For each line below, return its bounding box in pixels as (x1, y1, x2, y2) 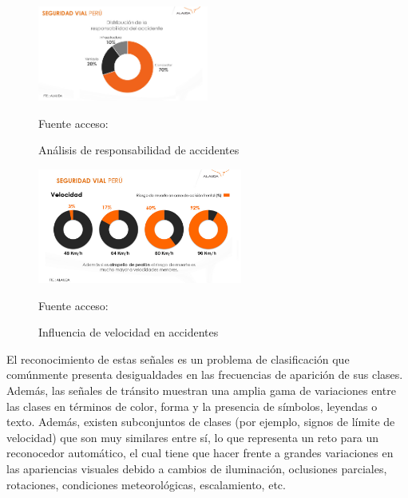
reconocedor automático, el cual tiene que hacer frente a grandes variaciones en (6, 444, 394, 461)
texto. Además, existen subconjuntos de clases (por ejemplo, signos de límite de (6, 413, 395, 430)
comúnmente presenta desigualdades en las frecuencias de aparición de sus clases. (6, 366, 403, 383)
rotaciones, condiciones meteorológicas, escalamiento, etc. (6, 476, 286, 492)
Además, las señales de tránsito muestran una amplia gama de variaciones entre (6, 381, 396, 398)
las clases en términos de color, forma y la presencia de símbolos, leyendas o (6, 397, 378, 414)
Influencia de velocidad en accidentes (38, 324, 219, 341)
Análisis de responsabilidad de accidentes (38, 141, 240, 158)
